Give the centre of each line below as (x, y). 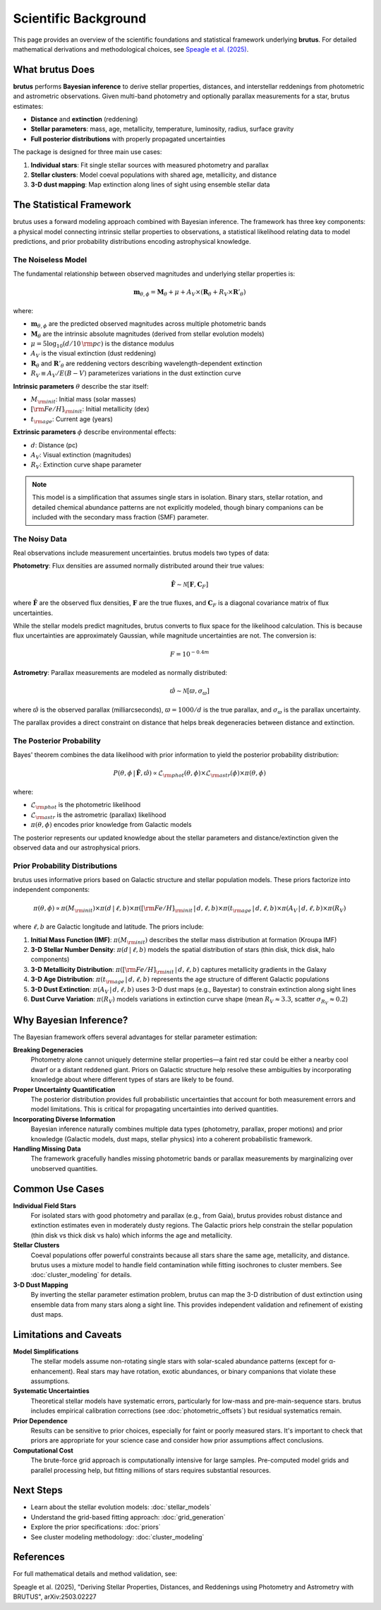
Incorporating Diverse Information (64, 1119)
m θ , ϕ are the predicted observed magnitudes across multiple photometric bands (149, 325)
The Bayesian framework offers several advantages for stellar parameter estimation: (135, 1037)
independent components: (52, 890)
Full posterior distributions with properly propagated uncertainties (128, 139)
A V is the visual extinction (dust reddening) (93, 354)
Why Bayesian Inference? (71, 1020)
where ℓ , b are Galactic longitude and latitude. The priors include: (108, 927)
